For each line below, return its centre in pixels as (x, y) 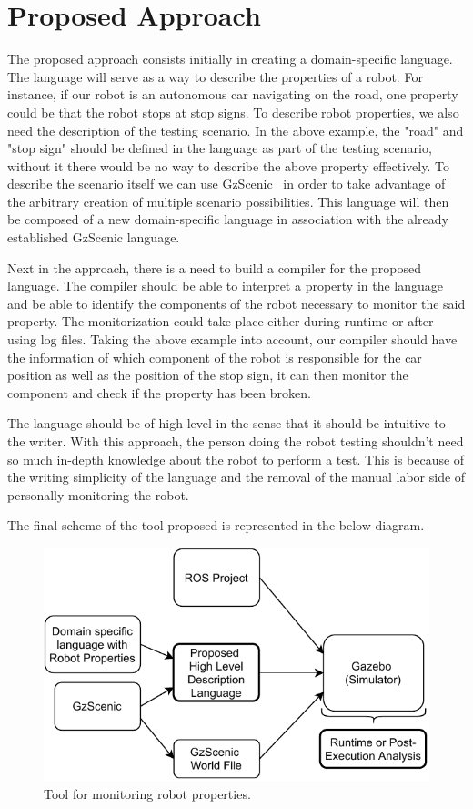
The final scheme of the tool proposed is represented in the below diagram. (216, 525)
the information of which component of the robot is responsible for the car (215, 357)
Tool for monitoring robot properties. (147, 793)
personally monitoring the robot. (98, 494)
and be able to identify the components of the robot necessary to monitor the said (236, 303)
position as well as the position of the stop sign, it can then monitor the (208, 375)
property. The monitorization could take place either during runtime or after (221, 321)
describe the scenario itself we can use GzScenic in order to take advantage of (226, 184)
